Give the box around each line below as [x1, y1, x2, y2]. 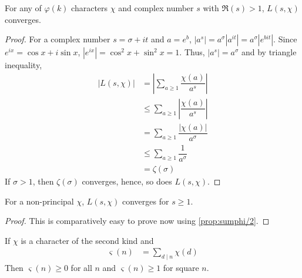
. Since [273, 33, 297, 45]
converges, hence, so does [82, 175, 172, 187]
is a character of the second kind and [21, 234, 154, 246]
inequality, [5, 59, 42, 71]
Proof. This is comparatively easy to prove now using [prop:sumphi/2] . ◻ [5, 215, 270, 227]
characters [71, 2, 108, 14]
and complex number [118, 2, 194, 14]
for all [71, 262, 92, 274]
